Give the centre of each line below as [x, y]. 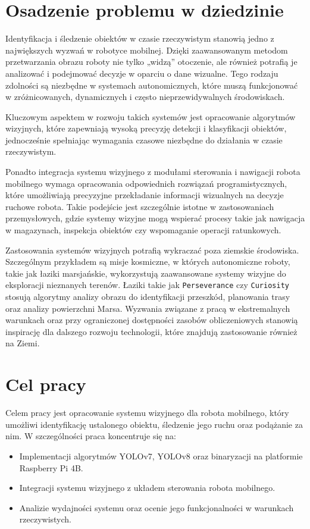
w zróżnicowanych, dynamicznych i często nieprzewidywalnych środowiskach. [145, 97]
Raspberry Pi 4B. [51, 467]
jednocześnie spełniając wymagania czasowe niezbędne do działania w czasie [144, 140]
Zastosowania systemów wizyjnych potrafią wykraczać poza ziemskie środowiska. [152, 250]
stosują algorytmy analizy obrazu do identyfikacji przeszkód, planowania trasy [148, 297]
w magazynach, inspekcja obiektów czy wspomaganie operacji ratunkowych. [143, 230]
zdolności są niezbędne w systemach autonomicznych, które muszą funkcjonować [152, 85]
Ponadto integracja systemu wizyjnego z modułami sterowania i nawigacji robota [153, 172]
